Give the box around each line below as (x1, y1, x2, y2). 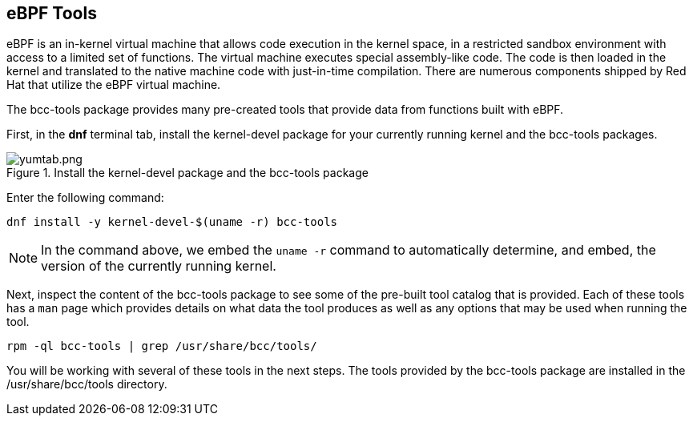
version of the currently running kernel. (41, 258, 276, 275)
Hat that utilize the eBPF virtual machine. (6, 78, 221, 92)
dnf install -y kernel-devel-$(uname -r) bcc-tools (6, 215, 338, 229)
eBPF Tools (6, 3, 97, 23)
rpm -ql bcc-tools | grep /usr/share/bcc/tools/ (6, 340, 317, 353)
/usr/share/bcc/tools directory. (6, 377, 167, 392)
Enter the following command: (6, 191, 164, 205)
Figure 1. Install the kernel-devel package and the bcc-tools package (6, 166, 369, 180)
